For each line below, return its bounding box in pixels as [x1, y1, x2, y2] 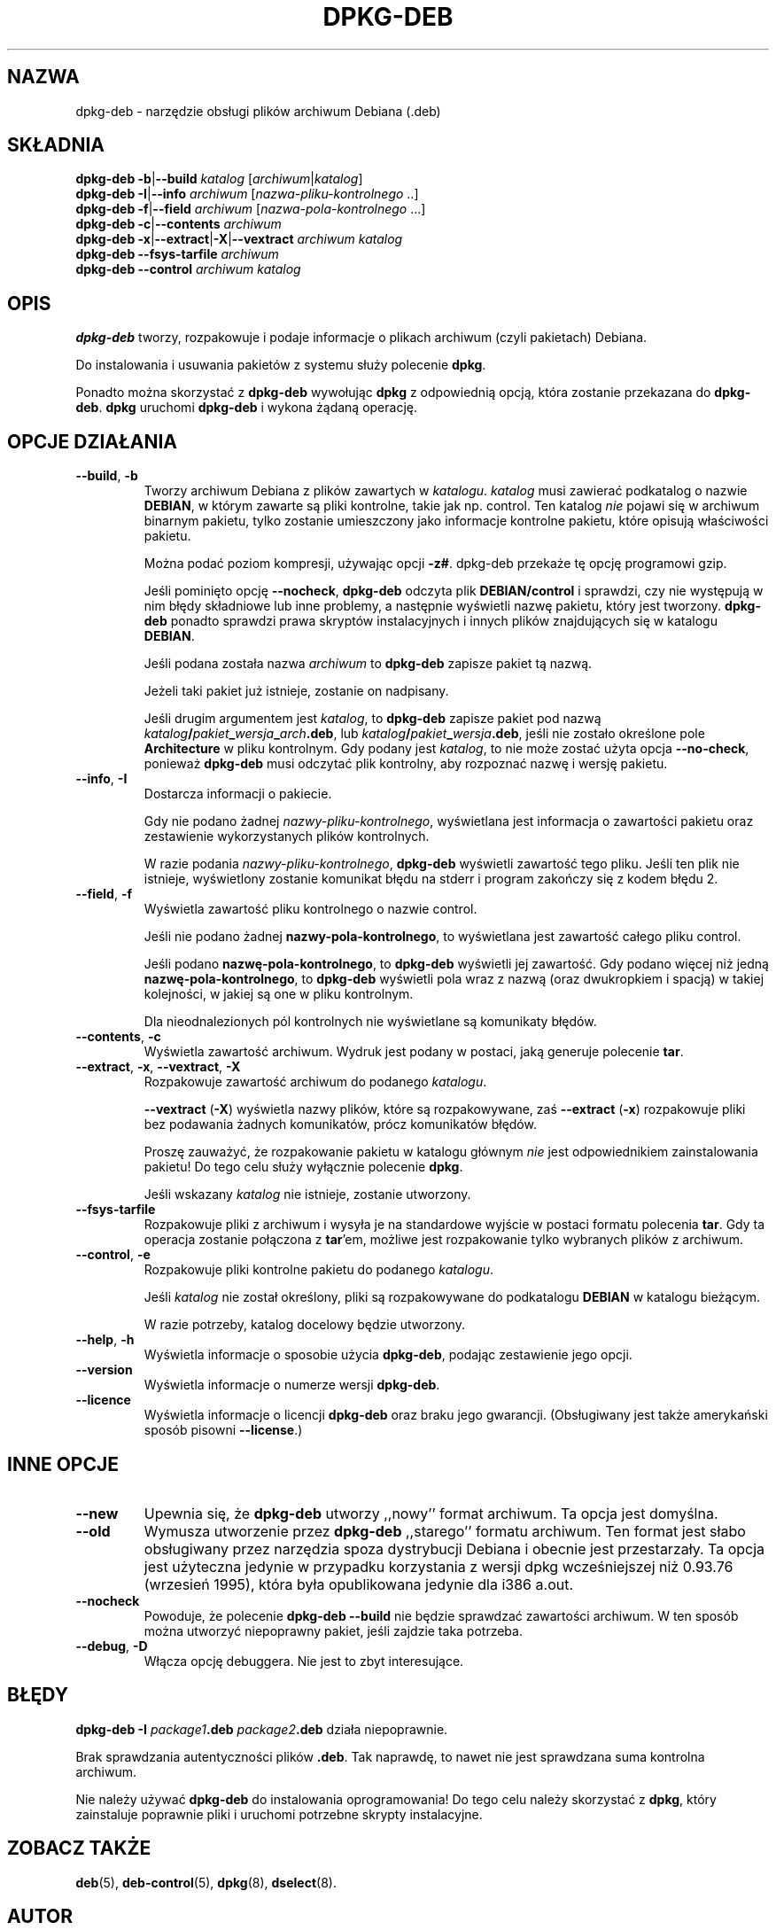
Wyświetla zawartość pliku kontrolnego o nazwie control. [144, 901, 477, 917]
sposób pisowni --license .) [144, 1422, 303, 1438]
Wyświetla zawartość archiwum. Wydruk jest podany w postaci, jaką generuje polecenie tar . [144, 1044, 684, 1060]
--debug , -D [75, 1638, 148, 1654]
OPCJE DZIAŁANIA [7, 430, 177, 453]
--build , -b [75, 468, 138, 484]
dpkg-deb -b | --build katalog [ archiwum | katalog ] [75, 171, 363, 187]
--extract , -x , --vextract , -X [75, 1059, 241, 1075]
